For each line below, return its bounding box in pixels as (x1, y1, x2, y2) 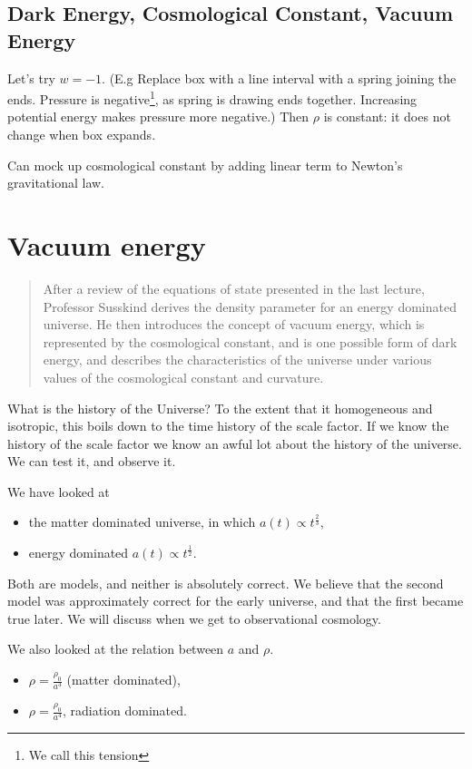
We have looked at (7, 482, 110, 501)
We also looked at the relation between (7, 639, 224, 658)
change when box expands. (7, 125, 156, 144)
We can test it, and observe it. (7, 452, 176, 471)
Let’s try (7, 68, 55, 87)
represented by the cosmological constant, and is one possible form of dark (43, 332, 457, 351)
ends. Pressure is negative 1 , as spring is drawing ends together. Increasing (7, 87, 418, 108)
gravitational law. (7, 173, 105, 192)
